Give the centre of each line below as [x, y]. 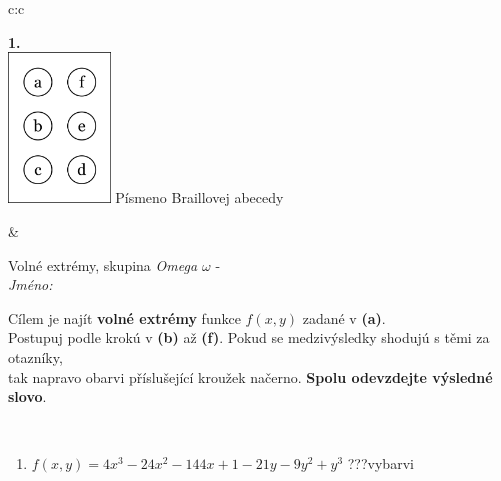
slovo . [27, 396]
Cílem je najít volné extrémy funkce [124, 317]
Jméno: [30, 284]
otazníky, [35, 356]
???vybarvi [380, 463]
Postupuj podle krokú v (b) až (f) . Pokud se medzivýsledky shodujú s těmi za [249, 337]
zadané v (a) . [344, 317]
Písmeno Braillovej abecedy [199, 197]
